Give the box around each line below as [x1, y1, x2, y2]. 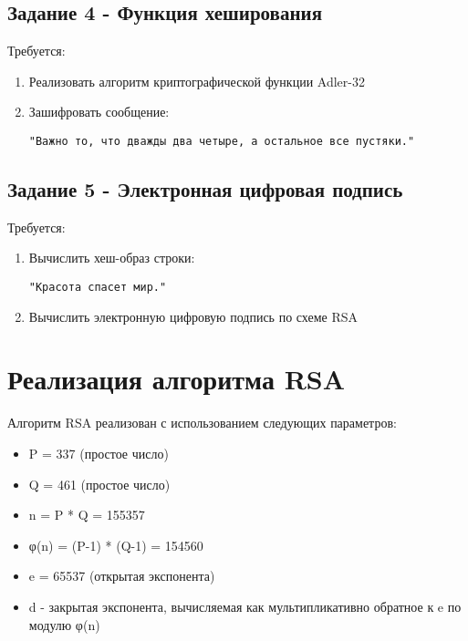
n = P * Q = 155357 [28, 505, 145, 524]
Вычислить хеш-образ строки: [28, 248, 195, 267]
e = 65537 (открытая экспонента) [28, 566, 215, 585]
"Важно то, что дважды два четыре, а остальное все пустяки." [28, 134, 415, 148]
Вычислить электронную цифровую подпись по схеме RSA [28, 306, 359, 326]
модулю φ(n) [28, 615, 100, 634]
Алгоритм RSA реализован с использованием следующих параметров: [7, 413, 397, 432]
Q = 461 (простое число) [28, 474, 171, 493]
